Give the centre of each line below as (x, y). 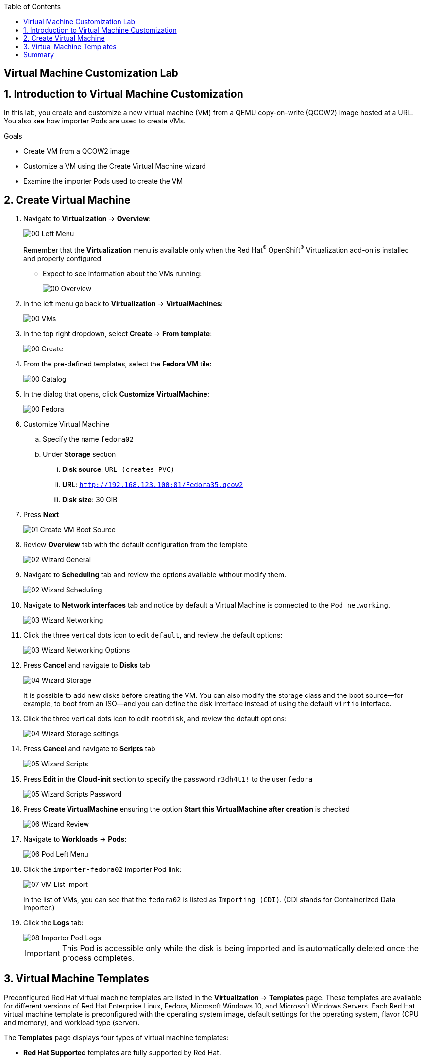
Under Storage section (79, 454)
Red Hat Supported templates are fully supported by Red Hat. (122, 1052)
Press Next (41, 514)
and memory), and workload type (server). (72, 1022)
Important (42, 953)
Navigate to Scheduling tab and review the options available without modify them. (155, 574)
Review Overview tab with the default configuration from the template (136, 544)
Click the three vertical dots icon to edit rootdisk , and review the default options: (155, 718)
